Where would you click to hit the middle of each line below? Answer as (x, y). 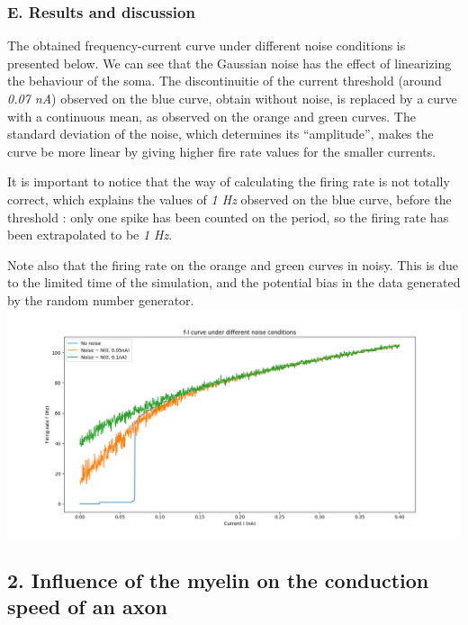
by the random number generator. (101, 299)
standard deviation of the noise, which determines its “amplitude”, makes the (220, 134)
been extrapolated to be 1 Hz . (90, 235)
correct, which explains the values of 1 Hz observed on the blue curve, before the (229, 199)
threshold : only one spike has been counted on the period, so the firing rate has (228, 217)
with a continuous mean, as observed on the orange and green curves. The (211, 116)
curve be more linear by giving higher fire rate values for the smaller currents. (222, 151)
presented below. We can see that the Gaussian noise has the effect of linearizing (229, 63)
